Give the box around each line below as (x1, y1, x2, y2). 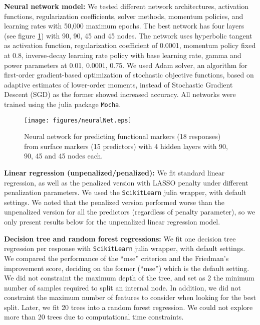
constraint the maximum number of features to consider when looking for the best (4, 292, 256, 302)
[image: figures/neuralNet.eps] (24, 116, 132, 124)
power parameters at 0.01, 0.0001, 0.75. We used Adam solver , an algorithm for (4, 59, 247, 70)
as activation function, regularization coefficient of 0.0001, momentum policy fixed (4, 40, 256, 50)
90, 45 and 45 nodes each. (24, 150, 103, 161)
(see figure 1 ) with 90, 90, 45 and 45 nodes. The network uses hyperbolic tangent (4, 30, 252, 40)
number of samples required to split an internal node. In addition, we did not (4, 282, 241, 292)
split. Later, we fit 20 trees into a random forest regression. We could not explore (4, 301, 253, 312)
